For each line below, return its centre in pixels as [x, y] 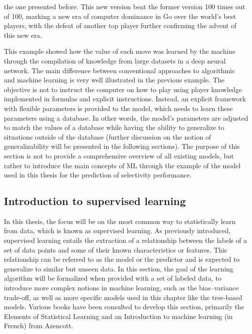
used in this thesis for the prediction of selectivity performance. [98, 175]
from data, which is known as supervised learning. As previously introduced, [117, 231]
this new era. [23, 35]
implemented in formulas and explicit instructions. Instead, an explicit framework [125, 99]
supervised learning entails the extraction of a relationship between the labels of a [126, 240]
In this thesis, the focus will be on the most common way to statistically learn [120, 221]
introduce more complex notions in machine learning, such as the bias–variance [121, 288]
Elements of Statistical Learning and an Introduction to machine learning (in [118, 316]
